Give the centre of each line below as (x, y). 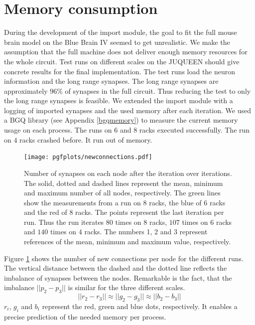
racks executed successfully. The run (194, 130)
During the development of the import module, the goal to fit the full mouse (121, 32)
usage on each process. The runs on (58, 130)
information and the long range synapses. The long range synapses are (111, 81)
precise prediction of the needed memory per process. (85, 316)
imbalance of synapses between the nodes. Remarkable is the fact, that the (118, 277)
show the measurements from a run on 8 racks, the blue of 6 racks (125, 202)
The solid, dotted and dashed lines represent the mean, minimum (124, 183)
